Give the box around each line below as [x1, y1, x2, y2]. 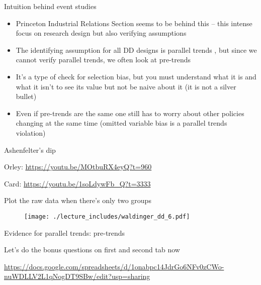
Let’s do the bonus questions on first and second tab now [4, 244, 180, 255]
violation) [16, 127, 46, 138]
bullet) [16, 91, 37, 102]
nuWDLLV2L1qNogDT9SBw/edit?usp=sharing [4, 271, 150, 281]
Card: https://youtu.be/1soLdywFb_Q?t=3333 [4, 178, 151, 188]
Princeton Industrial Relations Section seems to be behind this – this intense [16, 18, 252, 28]
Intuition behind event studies [4, 1, 97, 11]
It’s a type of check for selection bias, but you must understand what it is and [16, 71, 256, 81]
